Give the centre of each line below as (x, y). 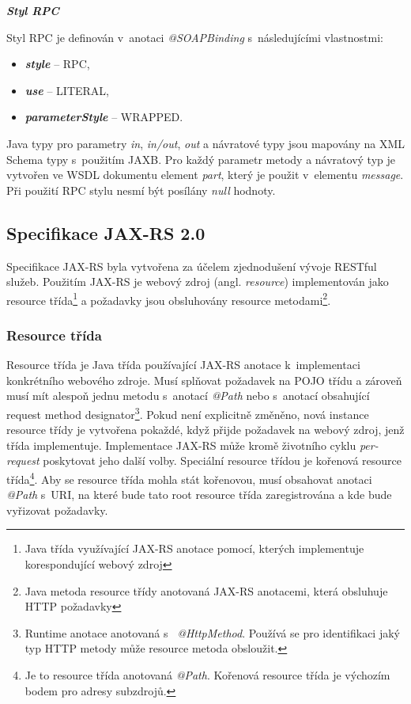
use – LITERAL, (67, 90)
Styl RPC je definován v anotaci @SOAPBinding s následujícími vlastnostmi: (195, 37)
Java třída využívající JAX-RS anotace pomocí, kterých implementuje (194, 548)
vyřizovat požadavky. (57, 510)
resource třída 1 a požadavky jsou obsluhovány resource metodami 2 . (169, 299)
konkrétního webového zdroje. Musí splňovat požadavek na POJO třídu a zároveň (204, 380)
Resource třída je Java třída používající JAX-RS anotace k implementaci (183, 365)
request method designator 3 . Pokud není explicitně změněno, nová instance (188, 413)
